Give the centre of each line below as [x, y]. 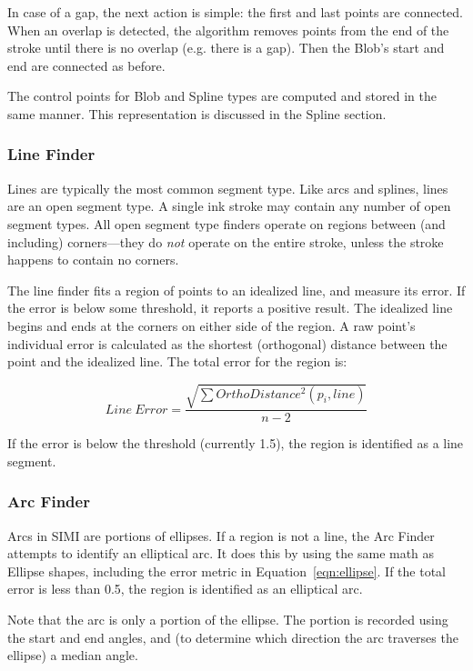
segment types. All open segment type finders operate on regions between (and [226, 223]
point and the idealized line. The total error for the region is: [177, 361]
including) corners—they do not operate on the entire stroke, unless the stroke [226, 241]
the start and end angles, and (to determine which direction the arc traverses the [233, 637]
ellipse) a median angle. [73, 655]
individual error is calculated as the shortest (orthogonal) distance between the [227, 343]
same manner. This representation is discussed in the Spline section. [197, 113]
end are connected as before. [86, 65]
